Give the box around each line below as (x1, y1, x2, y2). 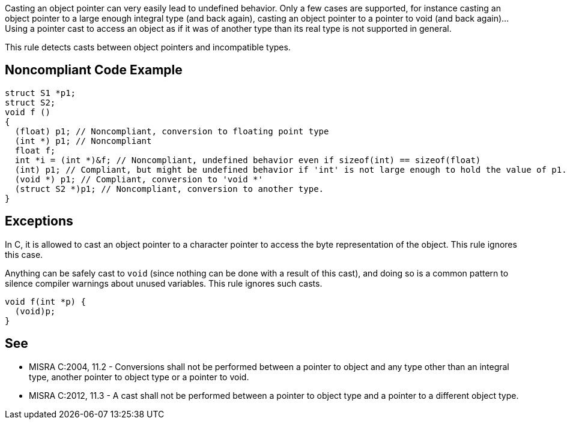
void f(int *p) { (5, 296, 86, 306)
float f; (14, 145, 56, 155)
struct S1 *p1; (5, 88, 76, 98)
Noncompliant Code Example (5, 62, 183, 78)
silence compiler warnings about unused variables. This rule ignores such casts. (5, 278, 323, 288)
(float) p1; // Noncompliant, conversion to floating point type (14, 126, 329, 136)
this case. (5, 249, 43, 260)
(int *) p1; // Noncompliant (14, 136, 152, 146)
